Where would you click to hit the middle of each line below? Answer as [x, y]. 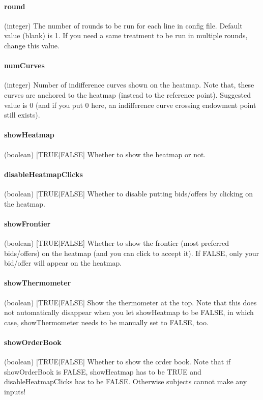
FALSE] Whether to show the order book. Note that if [145, 362]
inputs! [15, 391]
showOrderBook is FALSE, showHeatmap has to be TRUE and [103, 371]
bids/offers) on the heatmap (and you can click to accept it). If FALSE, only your [131, 253]
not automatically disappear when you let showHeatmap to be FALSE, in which [129, 312]
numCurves [24, 65]
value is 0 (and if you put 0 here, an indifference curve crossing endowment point [130, 105]
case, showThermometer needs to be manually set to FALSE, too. [106, 322]
